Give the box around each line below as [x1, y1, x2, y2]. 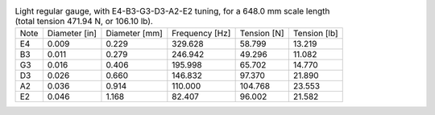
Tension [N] [239, 28, 285, 39]
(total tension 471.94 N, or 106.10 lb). [14, 16, 153, 27]
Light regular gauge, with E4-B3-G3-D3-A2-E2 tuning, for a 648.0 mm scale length [14, 6, 330, 17]
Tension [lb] [292, 28, 338, 39]
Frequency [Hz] [172, 28, 231, 39]
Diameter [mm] [106, 28, 163, 39]
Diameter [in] [47, 28, 97, 39]
